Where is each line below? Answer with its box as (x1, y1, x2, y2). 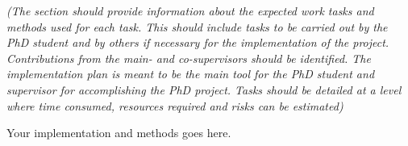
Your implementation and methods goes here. (6, 124, 231, 141)
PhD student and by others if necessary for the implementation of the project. (6, 34, 389, 51)
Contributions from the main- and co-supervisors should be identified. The (6, 49, 371, 66)
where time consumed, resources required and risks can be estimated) (6, 97, 343, 114)
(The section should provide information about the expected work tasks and (6, 2, 374, 19)
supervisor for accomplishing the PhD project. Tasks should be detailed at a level (6, 81, 402, 98)
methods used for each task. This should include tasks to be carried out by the (6, 18, 388, 35)
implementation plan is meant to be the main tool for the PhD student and (6, 65, 375, 82)
